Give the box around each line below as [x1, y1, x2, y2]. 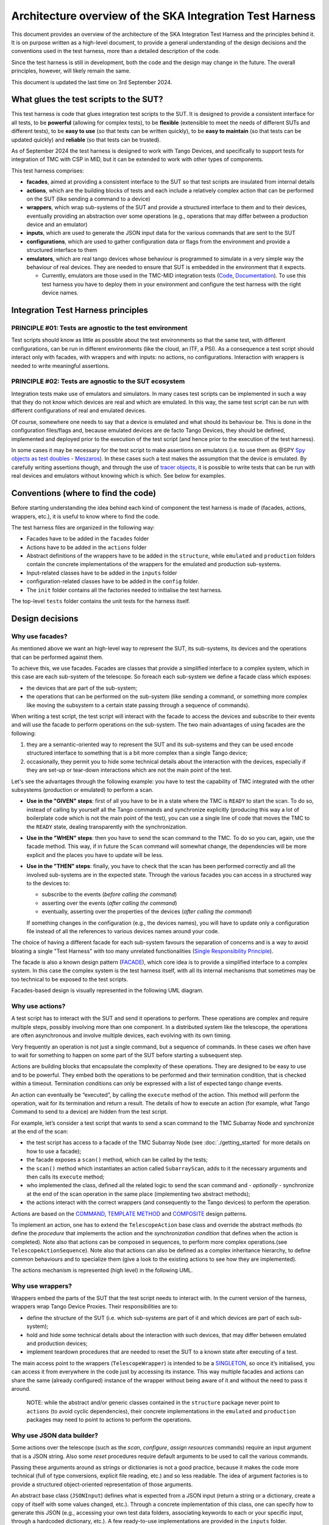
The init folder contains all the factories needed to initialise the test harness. [26, 586, 222, 594]
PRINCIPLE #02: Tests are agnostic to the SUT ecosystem [11, 377, 185, 386]
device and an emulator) [26, 221, 88, 228]
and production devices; [26, 1340, 88, 1347]
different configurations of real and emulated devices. [11, 407, 146, 414]
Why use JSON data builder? [11, 1431, 99, 1440]
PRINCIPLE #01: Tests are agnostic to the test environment [11, 324, 188, 332]
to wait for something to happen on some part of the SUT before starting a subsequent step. [11, 1051, 243, 1058]
